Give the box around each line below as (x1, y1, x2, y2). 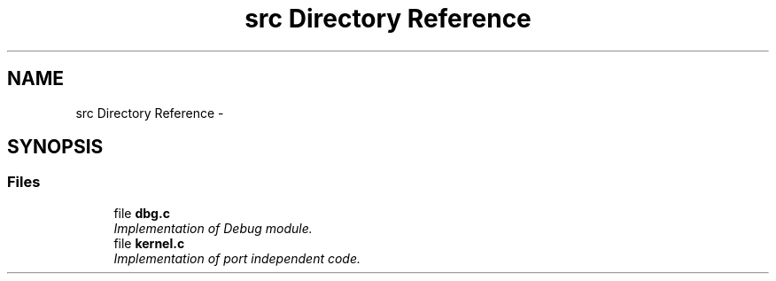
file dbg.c (113, 205, 170, 221)
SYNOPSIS (7, 136, 104, 159)
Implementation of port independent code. (113, 250, 361, 266)
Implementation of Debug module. (113, 220, 313, 236)
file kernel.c (113, 235, 185, 251)
